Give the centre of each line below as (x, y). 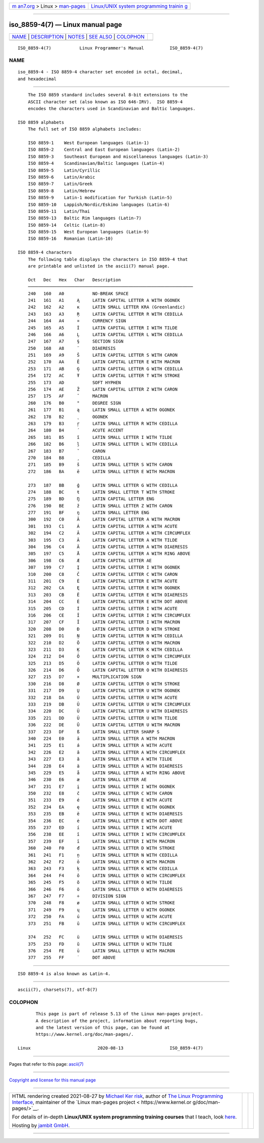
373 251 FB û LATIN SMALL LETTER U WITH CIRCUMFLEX (106, 923)
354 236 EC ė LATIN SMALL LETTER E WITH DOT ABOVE (105, 821)
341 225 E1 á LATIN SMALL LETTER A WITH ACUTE (100, 745)
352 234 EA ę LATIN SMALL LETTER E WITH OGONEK (101, 807)
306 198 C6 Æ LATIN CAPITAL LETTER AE (90, 560)
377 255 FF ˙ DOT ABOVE (72, 958)
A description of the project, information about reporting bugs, (117, 1021)
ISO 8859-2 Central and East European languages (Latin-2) (104, 150)
